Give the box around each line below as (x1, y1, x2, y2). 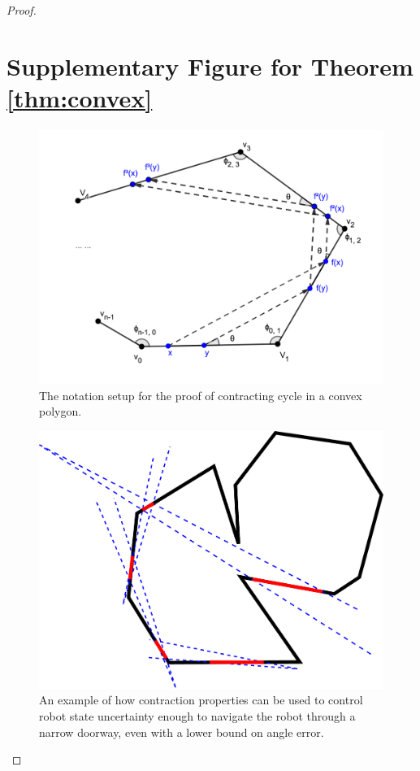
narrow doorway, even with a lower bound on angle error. (39, 723, 324, 740)
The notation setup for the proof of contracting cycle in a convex (39, 386, 362, 403)
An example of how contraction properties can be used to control (39, 691, 363, 708)
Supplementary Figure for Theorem (6, 49, 414, 82)
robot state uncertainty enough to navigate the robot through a (39, 707, 356, 724)
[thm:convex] (6, 81, 153, 114)
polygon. (39, 403, 82, 420)
